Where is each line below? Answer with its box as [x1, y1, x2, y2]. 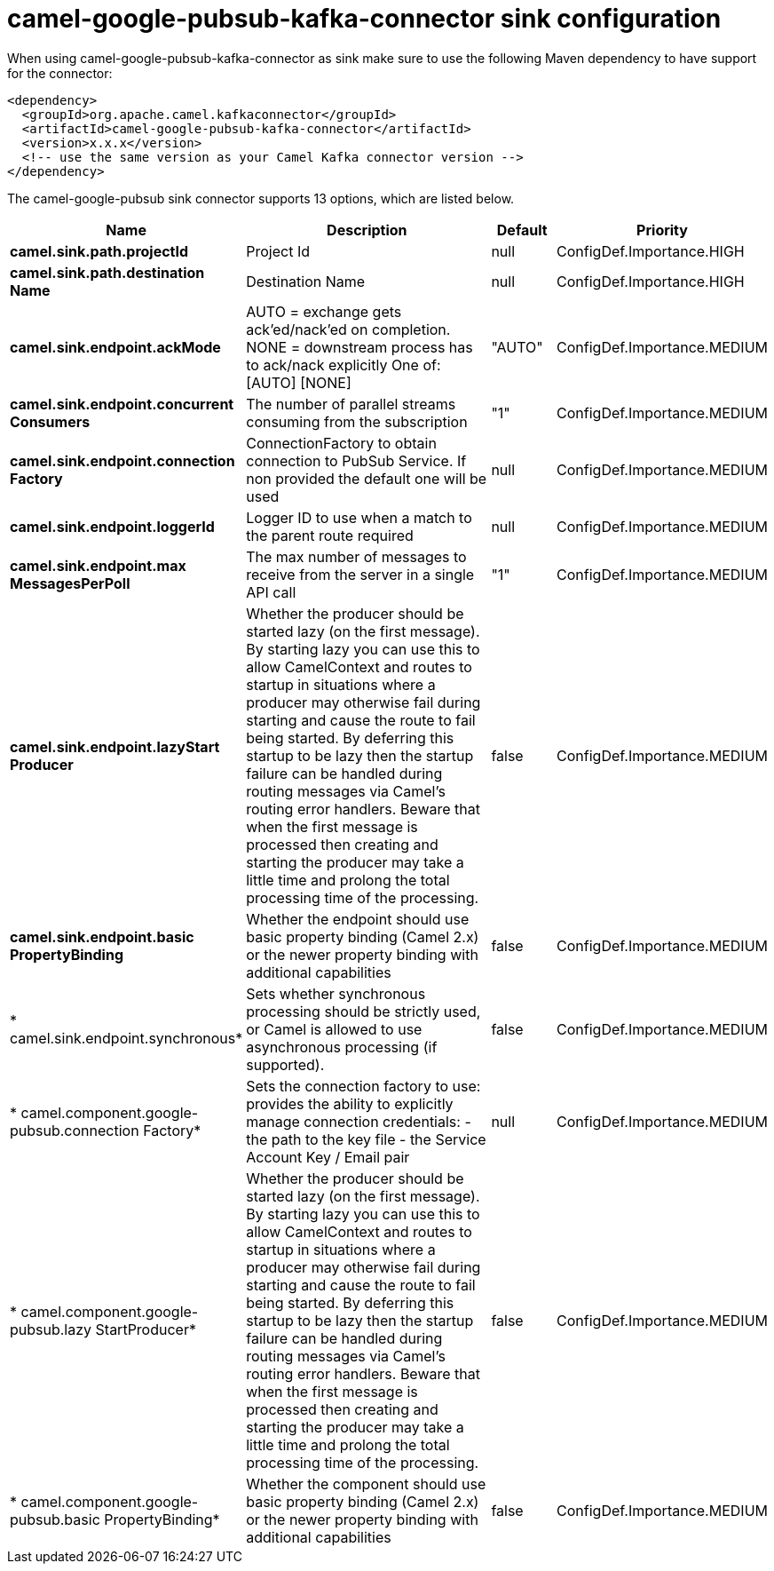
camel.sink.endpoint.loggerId [10, 517, 215, 536]
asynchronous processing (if [246, 1037, 438, 1056]
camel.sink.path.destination [10, 263, 205, 282]
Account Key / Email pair [246, 1147, 410, 1166]
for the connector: [7, 65, 113, 81]
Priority [636, 220, 688, 239]
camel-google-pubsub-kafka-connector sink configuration [7, 4, 722, 34]
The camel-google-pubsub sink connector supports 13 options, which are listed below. [7, 190, 515, 206]
